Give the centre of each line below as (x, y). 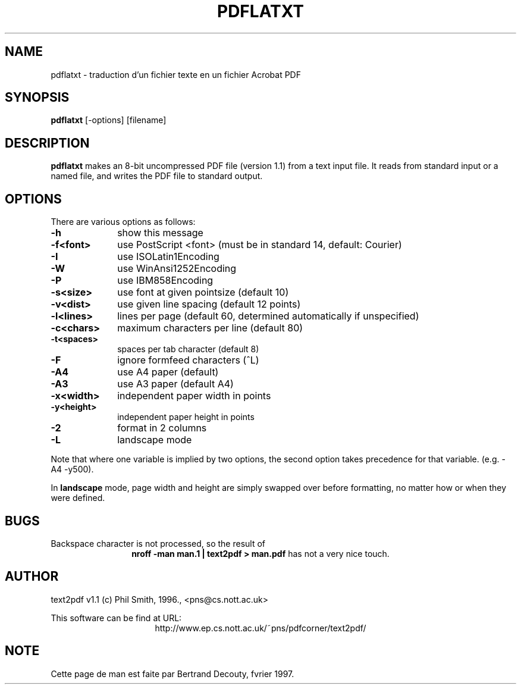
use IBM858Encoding (165, 281)
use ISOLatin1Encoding (168, 257)
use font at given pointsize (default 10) (203, 292)
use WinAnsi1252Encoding (177, 269)
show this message (160, 233)
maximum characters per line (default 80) (210, 328)
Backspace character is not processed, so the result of (158, 543)
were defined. (78, 498)
